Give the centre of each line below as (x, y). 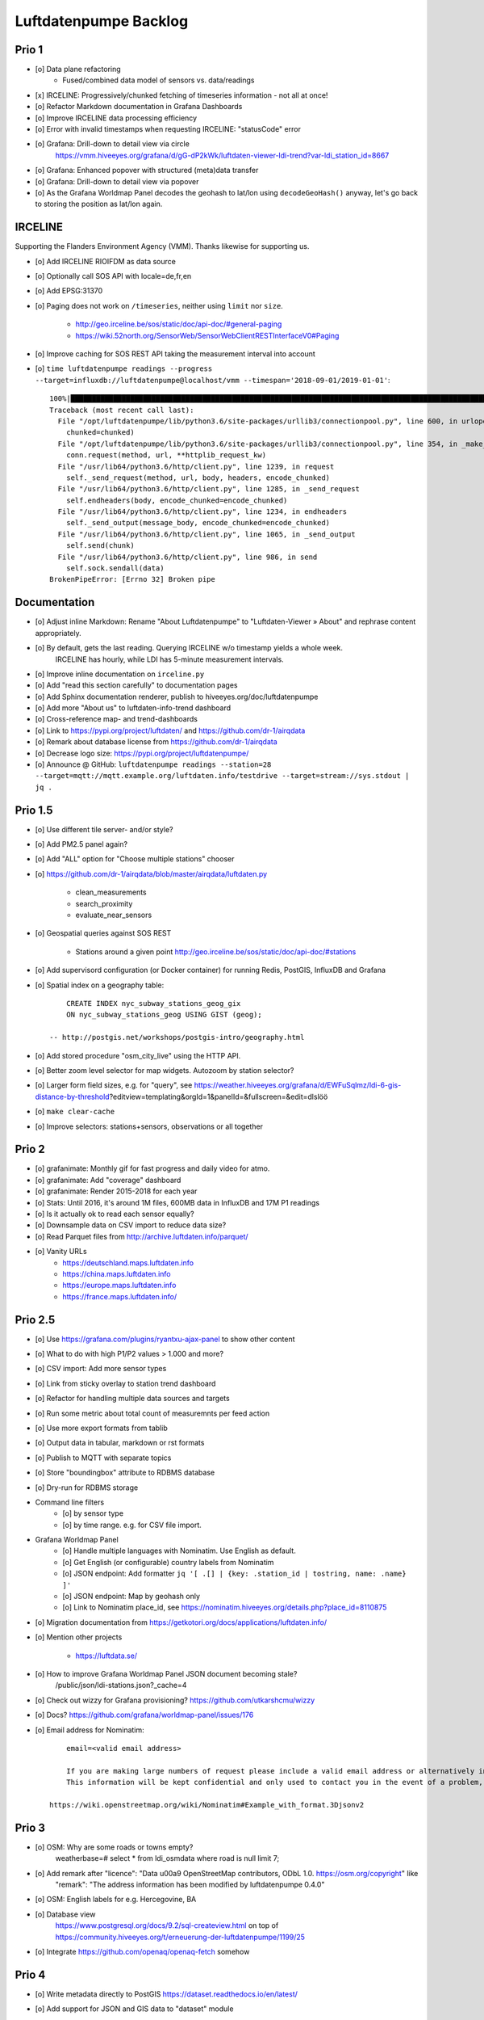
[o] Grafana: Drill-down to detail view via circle (112, 144)
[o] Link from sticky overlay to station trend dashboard (125, 1383)
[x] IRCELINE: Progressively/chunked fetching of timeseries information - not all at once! (181, 95)
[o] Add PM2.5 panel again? (81, 844)
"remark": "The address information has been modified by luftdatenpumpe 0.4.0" (190, 1884)
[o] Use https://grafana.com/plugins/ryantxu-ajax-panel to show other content (165, 1339)
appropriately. (58, 633)
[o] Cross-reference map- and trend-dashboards (116, 719)
